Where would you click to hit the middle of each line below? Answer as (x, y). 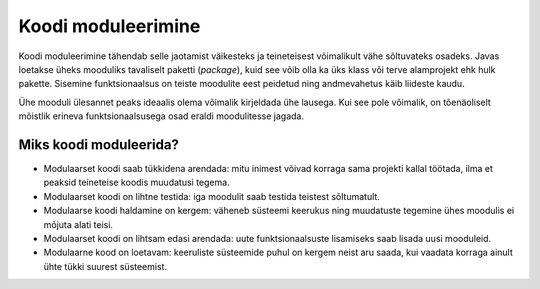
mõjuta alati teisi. (78, 224)
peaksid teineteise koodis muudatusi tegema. (136, 182)
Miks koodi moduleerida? (99, 144)
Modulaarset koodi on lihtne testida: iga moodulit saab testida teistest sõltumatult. (211, 196)
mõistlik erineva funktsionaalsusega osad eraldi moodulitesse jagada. (161, 116)
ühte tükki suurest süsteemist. (105, 266)
